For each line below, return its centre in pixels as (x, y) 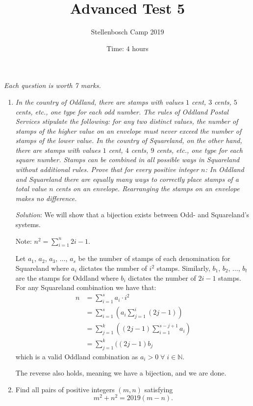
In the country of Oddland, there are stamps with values (100, 101)
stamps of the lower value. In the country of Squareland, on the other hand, (129, 140)
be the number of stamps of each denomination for (154, 258)
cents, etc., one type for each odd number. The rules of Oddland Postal (122, 111)
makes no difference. (46, 198)
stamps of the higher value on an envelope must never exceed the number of (128, 130)
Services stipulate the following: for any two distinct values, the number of (127, 121)
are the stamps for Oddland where (67, 277)
